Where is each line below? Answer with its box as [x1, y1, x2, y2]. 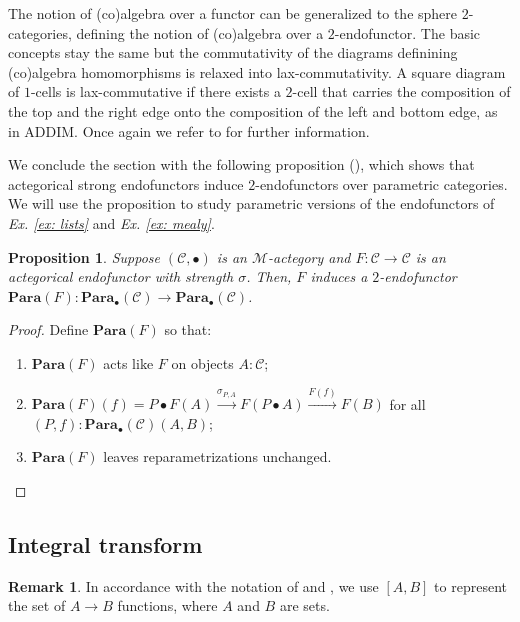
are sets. [279, 595, 330, 616]
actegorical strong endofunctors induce [8, 173, 244, 194]
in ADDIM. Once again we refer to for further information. [8, 120, 370, 141]
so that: [164, 319, 212, 340]
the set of [8, 595, 66, 616]
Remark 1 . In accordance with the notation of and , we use [8, 575, 379, 596]
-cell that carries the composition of [292, 81, 511, 102]
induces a [310, 266, 368, 287]
